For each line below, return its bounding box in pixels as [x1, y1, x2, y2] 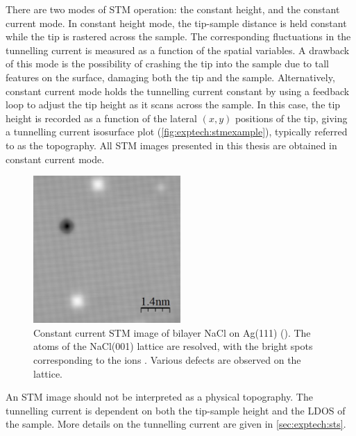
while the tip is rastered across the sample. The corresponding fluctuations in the [6, 29, 351, 44]
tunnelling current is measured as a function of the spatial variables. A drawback [6, 42, 350, 57]
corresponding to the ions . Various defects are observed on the [33, 352, 301, 367]
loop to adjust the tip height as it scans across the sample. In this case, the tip [6, 97, 341, 112]
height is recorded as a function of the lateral [6, 110, 197, 125]
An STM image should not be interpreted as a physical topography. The [6, 389, 313, 404]
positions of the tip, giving [235, 110, 348, 125]
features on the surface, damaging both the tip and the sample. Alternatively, [6, 69, 335, 84]
